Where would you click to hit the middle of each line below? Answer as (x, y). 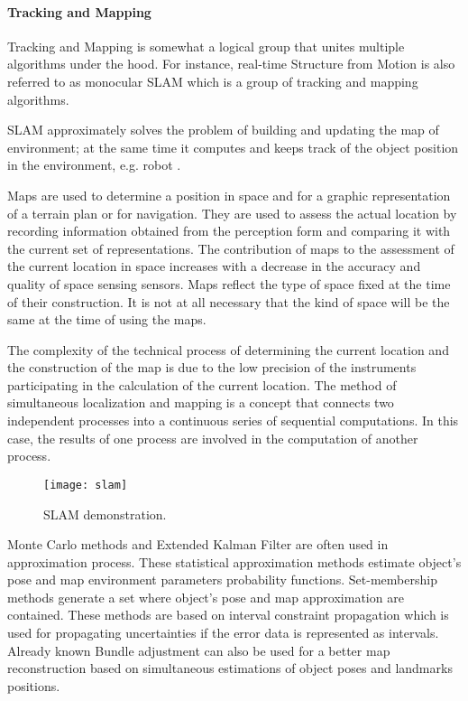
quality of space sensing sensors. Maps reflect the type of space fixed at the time (229, 283)
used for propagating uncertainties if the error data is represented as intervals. (223, 633)
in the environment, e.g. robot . (94, 165)
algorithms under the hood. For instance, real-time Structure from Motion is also (231, 64)
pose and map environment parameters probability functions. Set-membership (222, 579)
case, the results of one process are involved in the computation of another (213, 438)
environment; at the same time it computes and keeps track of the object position (233, 147)
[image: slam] (86, 485)
